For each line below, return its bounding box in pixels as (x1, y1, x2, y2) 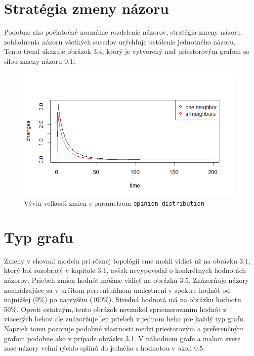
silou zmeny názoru (4, 55, 62, 66)
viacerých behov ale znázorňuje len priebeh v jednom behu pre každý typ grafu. (4, 313, 245, 324)
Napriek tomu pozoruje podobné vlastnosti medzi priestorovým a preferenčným (4, 323, 244, 333)
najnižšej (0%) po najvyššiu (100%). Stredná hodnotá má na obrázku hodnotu (4, 294, 241, 305)
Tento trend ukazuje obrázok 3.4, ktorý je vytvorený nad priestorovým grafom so (4, 46, 250, 56)
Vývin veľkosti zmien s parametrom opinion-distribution (24, 198, 205, 208)
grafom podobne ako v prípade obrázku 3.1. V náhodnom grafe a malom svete (4, 333, 241, 343)
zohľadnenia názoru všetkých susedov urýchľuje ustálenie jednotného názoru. (4, 36, 236, 46)
